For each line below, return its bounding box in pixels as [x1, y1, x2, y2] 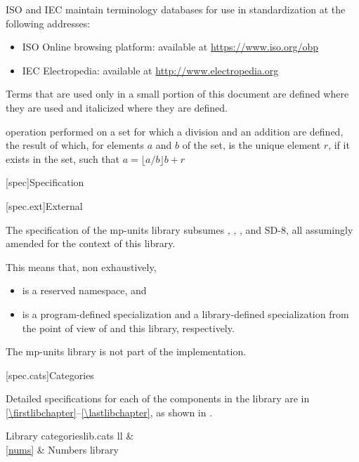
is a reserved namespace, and [22, 283, 147, 298]
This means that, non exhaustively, [6, 259, 157, 274]
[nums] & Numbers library [6, 442, 119, 457]
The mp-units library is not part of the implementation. [6, 344, 247, 359]
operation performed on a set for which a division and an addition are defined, [6, 124, 344, 138]
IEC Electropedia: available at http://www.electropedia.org [22, 62, 279, 77]
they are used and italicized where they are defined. [6, 100, 228, 114]
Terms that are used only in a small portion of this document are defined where [6, 86, 349, 101]
